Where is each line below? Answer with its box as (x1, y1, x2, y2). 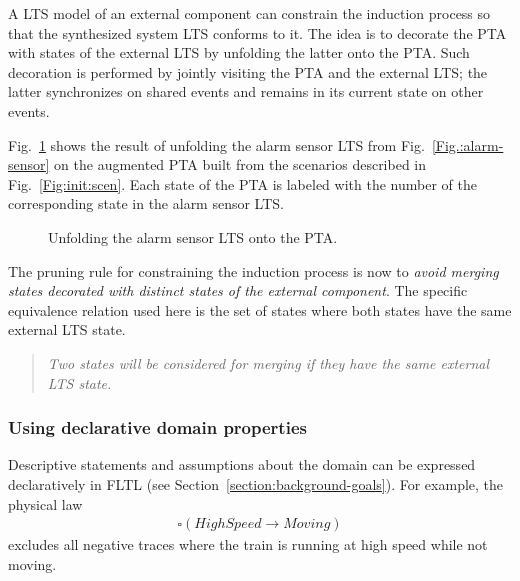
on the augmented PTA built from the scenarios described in (54, 154, 427, 175)
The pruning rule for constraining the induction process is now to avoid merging (8, 260, 499, 281)
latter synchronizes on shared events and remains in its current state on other (8, 81, 484, 102)
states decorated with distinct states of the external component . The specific (8, 280, 468, 301)
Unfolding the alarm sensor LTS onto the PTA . (48, 226, 338, 247)
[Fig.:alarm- (431, 134, 504, 155)
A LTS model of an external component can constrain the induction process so (8, 3, 491, 23)
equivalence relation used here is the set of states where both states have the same (8, 299, 512, 320)
